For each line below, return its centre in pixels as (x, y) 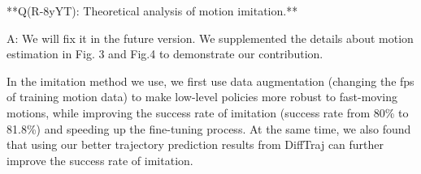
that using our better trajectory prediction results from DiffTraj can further (195, 144)
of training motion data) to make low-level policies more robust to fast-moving (202, 97)
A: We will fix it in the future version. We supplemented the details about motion (210, 38)
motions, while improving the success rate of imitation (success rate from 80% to (208, 112)
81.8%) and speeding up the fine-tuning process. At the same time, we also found (209, 128)
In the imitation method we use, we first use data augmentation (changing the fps (210, 81)
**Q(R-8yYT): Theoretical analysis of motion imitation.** (152, 11)
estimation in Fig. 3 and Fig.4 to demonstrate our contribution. (165, 54)
